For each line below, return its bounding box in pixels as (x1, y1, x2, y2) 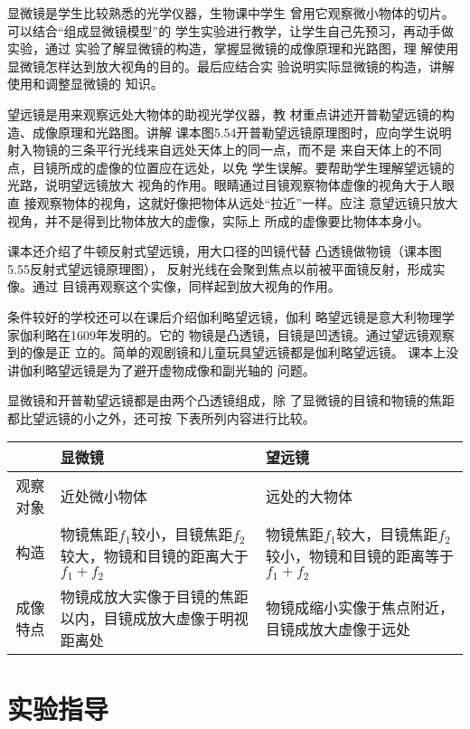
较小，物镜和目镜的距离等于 (265, 545, 454, 567)
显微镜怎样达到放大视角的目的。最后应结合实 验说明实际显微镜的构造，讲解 (7, 56, 455, 75)
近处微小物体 (60, 486, 147, 507)
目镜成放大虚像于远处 (265, 619, 410, 640)
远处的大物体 (265, 486, 352, 507)
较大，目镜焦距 (336, 524, 438, 545)
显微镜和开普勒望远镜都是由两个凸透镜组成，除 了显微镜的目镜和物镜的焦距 (7, 391, 455, 410)
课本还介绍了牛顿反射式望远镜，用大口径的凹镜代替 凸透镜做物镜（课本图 (7, 241, 442, 260)
